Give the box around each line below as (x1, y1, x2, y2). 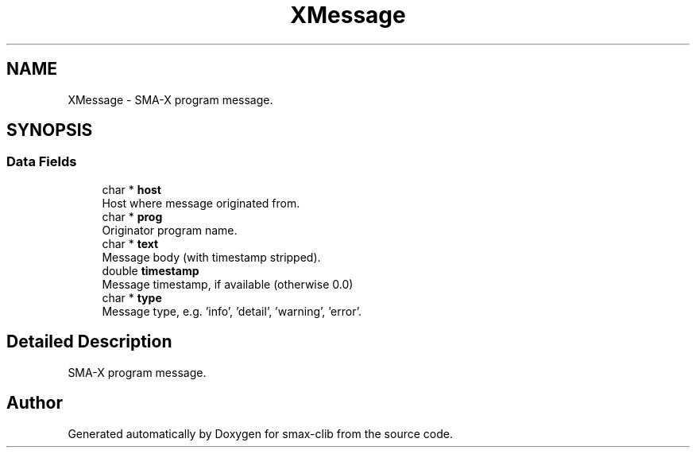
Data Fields (6, 153, 77, 170)
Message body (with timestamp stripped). (102, 250, 321, 264)
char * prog (102, 209, 163, 223)
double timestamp (102, 263, 199, 277)
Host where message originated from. (102, 196, 300, 210)
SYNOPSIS (6, 120, 93, 141)
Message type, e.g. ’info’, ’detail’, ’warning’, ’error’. (102, 304, 362, 318)
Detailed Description (6, 332, 172, 352)
